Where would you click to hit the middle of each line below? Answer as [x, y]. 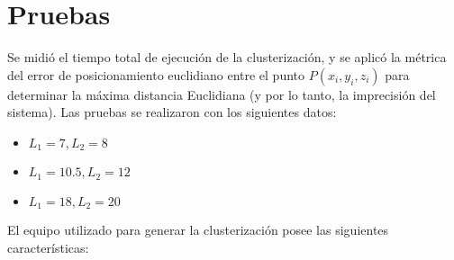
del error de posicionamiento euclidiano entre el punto [156, 74]
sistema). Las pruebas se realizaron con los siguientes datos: [172, 112]
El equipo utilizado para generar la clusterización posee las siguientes [198, 230]
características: [48, 247]
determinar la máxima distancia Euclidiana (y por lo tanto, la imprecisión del [222, 94]
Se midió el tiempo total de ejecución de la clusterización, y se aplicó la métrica [227, 57]
